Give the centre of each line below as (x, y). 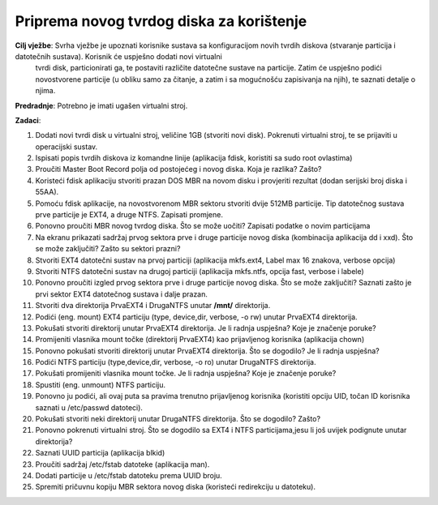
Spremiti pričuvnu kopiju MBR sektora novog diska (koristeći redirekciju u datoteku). (176, 487)
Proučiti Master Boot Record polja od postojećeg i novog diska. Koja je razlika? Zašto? (178, 169)
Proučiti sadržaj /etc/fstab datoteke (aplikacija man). (122, 464)
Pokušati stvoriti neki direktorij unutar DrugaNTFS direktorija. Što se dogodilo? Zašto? (178, 419)
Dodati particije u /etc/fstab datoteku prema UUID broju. (129, 475)
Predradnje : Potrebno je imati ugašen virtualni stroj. (101, 105)
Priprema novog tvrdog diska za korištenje (161, 21)
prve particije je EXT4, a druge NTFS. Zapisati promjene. (129, 215)
